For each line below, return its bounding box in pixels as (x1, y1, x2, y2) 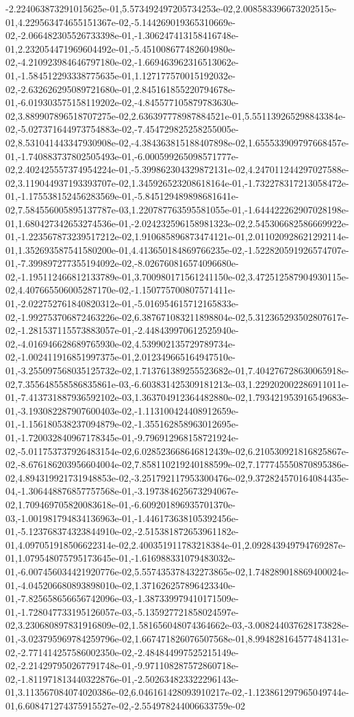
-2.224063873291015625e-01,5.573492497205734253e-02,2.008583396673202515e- (5, 1, 337, 15)
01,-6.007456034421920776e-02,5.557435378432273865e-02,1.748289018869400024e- (5, 564, 349, 578)
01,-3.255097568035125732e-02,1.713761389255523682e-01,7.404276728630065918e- (5, 363, 349, 378)
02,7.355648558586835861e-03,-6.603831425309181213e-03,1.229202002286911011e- (5, 376, 349, 391)
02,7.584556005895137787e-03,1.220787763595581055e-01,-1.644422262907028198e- (5, 202, 349, 216)
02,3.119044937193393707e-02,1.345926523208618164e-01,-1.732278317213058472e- (5, 175, 349, 190)
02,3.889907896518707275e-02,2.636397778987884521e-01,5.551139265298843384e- (5, 108, 346, 122)
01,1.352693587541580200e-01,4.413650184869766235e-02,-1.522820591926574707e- (5, 242, 349, 257)
